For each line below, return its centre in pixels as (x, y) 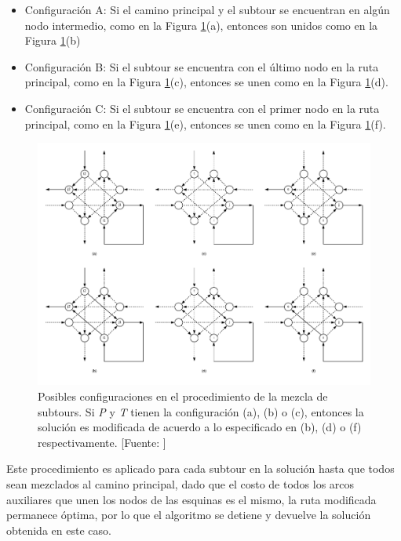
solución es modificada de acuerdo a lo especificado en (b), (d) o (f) (200, 427)
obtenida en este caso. (59, 530)
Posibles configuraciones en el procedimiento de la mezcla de (183, 396)
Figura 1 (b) (53, 40)
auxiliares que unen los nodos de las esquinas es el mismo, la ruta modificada (191, 499)
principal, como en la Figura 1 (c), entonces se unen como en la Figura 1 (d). (206, 82)
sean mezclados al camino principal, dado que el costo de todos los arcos (180, 483)
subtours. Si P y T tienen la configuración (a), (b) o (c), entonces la (201, 411)
